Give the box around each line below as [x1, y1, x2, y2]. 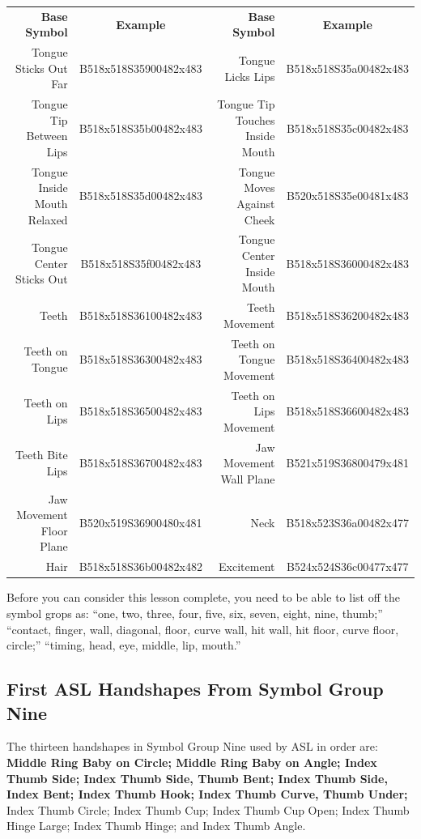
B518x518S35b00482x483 [79, 119, 202, 136]
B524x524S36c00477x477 [286, 558, 409, 575]
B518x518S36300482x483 [79, 351, 202, 368]
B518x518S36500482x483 [79, 402, 202, 419]
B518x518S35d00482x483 [79, 187, 202, 204]
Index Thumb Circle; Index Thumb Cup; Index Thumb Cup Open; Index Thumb [6, 801, 410, 818]
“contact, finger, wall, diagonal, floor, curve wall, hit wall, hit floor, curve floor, [6, 620, 399, 637]
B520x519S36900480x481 [79, 514, 202, 531]
